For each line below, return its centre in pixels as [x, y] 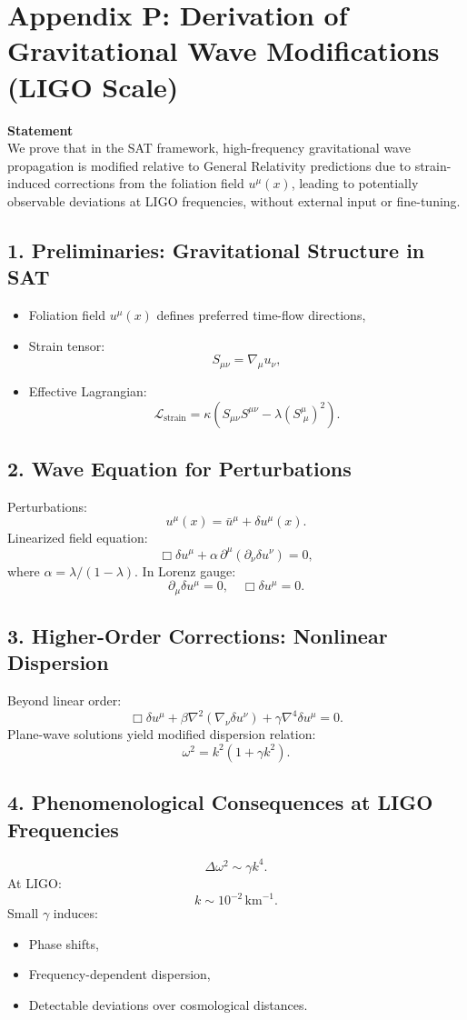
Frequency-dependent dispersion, [119, 974]
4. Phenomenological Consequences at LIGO [220, 802]
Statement [40, 130]
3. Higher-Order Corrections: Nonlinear [198, 635]
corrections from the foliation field [149, 183]
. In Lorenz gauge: [185, 570]
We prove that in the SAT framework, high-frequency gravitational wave [209, 148]
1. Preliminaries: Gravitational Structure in [216, 250]
